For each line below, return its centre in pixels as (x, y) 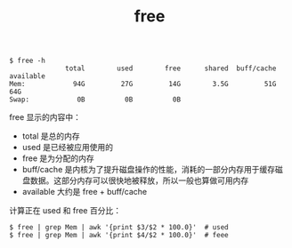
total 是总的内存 (51, 136)
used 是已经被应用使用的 (68, 148)
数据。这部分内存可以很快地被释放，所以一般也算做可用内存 (139, 180)
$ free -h (28, 61)
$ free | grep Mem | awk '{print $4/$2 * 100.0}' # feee (119, 236)
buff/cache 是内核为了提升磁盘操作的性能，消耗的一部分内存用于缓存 (149, 170)
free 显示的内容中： (45, 117)
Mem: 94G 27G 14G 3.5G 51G (143, 84)
